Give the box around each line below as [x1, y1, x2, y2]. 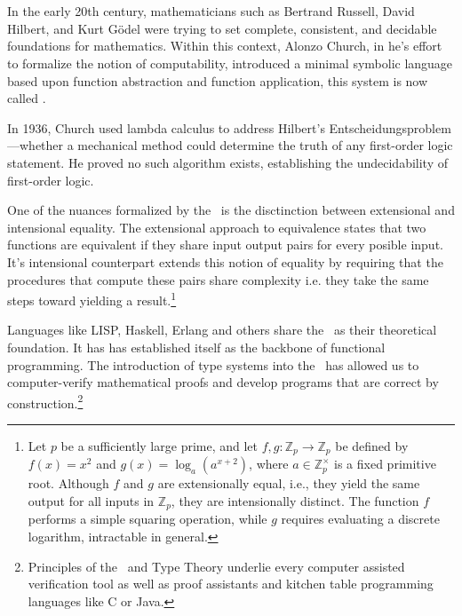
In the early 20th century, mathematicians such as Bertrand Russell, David [7, 2, 415, 20]
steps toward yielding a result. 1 [7, 288, 177, 309]
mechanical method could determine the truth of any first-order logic [77, 136, 453, 154]
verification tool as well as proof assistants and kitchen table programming [28, 574, 434, 593]
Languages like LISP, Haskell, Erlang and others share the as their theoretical [7, 320, 437, 339]
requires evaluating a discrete [281, 509, 440, 528]
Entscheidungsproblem [329, 118, 451, 137]
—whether [7, 136, 64, 154]
